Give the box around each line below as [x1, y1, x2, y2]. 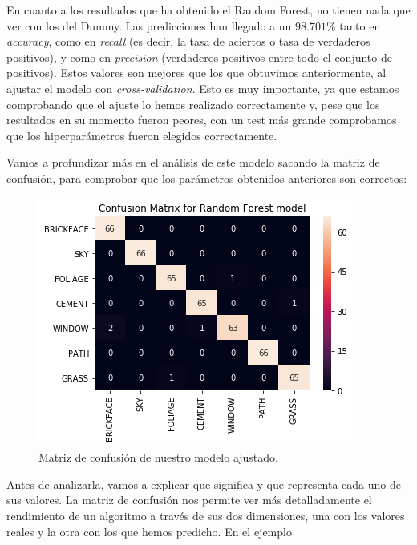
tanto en [339, 17, 381, 34]
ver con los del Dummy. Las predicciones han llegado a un [6, 17, 292, 34]
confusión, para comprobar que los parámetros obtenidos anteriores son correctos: [6, 169, 407, 186]
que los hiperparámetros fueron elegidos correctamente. [6, 127, 277, 143]
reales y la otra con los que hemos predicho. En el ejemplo [6, 523, 292, 539]
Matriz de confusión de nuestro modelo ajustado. [38, 449, 278, 466]
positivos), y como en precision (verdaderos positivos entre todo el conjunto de [6, 48, 392, 65]
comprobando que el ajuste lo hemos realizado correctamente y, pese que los [6, 95, 380, 112]
